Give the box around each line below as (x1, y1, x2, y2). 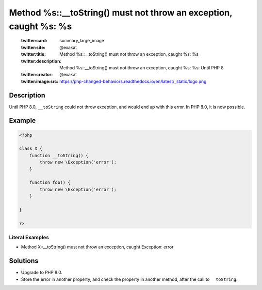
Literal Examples (9, 234, 49, 241)
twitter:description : (21, 58, 62, 64)
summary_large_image (59, 38, 104, 44)
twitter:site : (21, 44, 46, 50)
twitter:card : (21, 38, 48, 44)
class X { (19, 146, 43, 151)
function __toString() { (29, 153, 89, 158)
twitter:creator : (21, 72, 53, 78)
